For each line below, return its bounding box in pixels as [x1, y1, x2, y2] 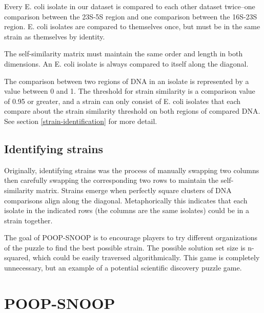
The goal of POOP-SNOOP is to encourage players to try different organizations [4, 232, 258, 243]
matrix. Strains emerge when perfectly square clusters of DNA [36, 184, 232, 195]
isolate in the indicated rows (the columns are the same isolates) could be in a [4, 205, 250, 216]
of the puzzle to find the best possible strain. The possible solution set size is [4, 242, 246, 253]
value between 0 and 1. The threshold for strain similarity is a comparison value [4, 86, 255, 96]
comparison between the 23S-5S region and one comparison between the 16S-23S [4, 11, 257, 22]
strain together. [4, 215, 53, 225]
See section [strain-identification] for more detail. [4, 115, 157, 126]
